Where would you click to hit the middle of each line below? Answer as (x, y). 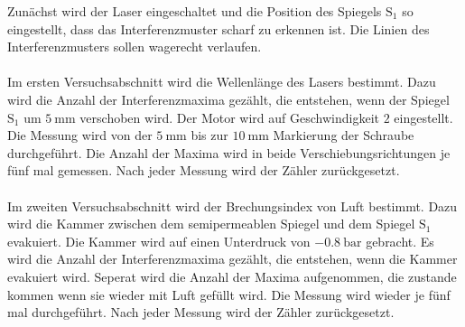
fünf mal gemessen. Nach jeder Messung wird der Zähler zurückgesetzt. (204, 170)
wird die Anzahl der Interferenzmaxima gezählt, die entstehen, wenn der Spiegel (228, 99)
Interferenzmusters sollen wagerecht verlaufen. (135, 47)
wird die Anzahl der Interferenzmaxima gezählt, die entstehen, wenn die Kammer (232, 259)
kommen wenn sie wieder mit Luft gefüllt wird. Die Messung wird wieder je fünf (229, 294)
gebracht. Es (400, 241)
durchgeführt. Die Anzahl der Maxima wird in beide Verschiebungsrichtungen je (229, 152)
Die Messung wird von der (80, 135)
